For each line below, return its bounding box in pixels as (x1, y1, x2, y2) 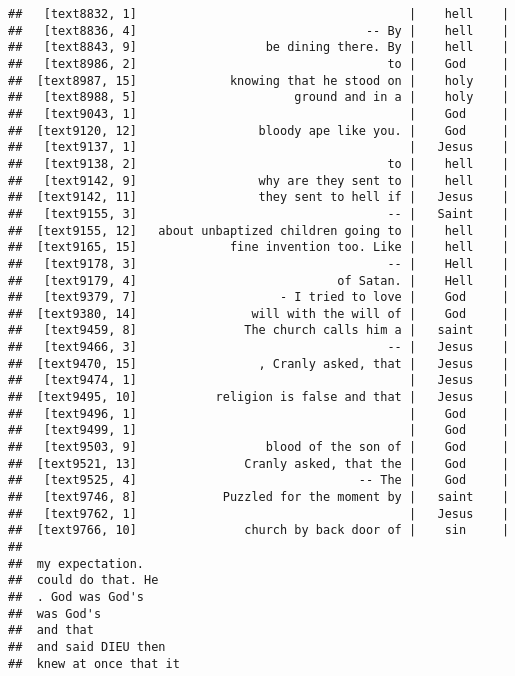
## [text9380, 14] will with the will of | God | (8, 306, 510, 321)
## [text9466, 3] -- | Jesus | (8, 340, 510, 355)
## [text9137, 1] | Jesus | (8, 140, 510, 155)
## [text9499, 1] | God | (8, 423, 510, 438)
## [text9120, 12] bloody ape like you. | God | (8, 123, 510, 138)
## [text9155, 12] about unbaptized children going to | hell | (8, 223, 510, 238)
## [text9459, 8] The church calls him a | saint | (8, 323, 510, 338)
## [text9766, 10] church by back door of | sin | (8, 523, 510, 538)
